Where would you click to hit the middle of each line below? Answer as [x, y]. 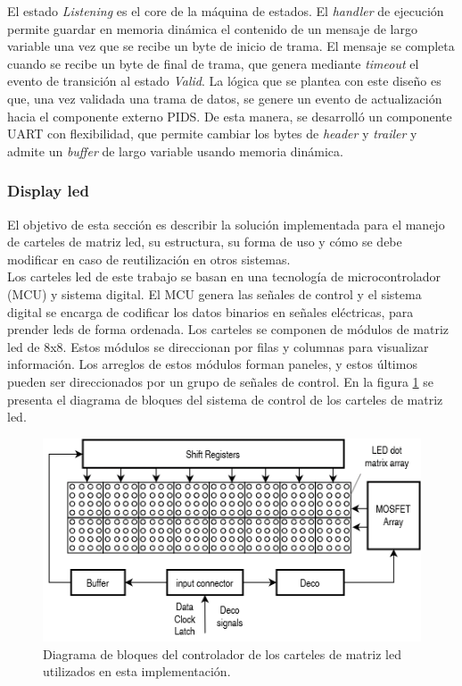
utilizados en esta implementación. [137, 671]
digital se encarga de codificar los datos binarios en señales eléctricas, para [210, 311]
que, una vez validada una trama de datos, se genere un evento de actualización [225, 98]
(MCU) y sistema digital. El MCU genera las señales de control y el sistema [214, 293]
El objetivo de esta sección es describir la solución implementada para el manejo [226, 224]
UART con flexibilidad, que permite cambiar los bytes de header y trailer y [212, 134]
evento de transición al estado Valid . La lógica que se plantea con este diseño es [224, 81]
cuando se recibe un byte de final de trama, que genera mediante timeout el [213, 63]
